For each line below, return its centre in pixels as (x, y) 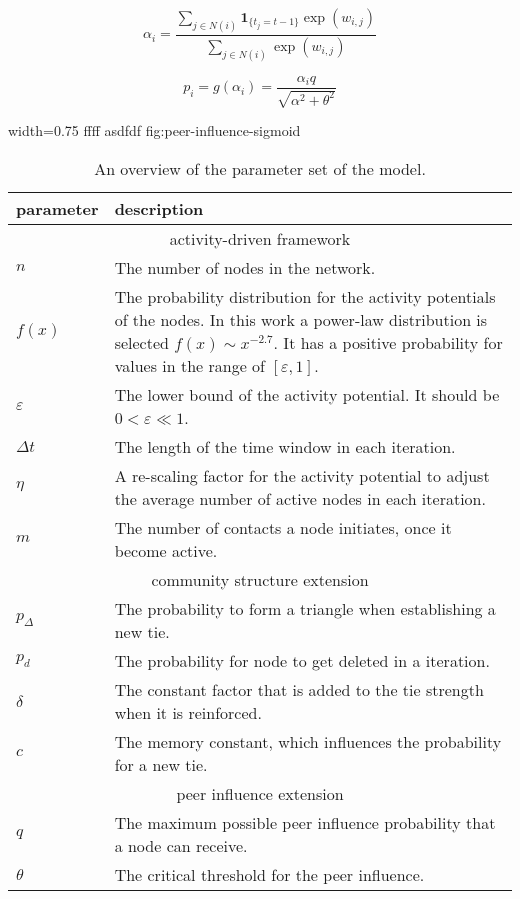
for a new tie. (161, 764)
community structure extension (260, 579)
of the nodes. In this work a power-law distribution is (301, 319)
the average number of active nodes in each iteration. (300, 498)
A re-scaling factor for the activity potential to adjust (302, 475)
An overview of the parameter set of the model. (260, 168)
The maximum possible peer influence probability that (305, 822)
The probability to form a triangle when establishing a (305, 608)
